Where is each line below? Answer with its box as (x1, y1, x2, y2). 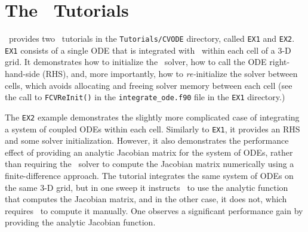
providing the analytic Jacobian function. (5, 216, 156, 228)
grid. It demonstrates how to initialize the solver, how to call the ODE (5, 55, 267, 68)
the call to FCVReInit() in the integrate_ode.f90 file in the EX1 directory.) (5, 91, 285, 103)
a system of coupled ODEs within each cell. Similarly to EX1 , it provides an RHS (5, 122, 300, 135)
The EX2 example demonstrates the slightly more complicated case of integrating (5, 110, 300, 123)
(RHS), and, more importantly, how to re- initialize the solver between (42, 67, 298, 80)
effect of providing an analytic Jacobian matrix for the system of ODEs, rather (5, 146, 293, 158)
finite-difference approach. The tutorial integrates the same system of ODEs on (5, 169, 294, 181)
